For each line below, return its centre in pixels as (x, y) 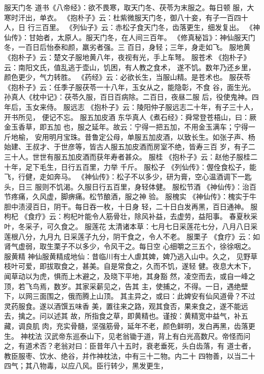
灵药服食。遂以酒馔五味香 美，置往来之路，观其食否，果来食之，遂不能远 (126, 306)
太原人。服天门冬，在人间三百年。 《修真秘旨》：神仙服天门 (156, 37)
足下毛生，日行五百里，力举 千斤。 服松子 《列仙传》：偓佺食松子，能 (141, 166)
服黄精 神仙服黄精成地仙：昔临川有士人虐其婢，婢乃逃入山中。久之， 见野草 (131, 256)
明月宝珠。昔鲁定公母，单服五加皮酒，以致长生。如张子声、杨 (152, 136)
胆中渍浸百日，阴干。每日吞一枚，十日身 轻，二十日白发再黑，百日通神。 (126, 206)
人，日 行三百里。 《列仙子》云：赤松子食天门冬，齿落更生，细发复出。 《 (128, 27)
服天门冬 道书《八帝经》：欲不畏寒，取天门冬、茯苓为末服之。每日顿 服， (126, 7)
